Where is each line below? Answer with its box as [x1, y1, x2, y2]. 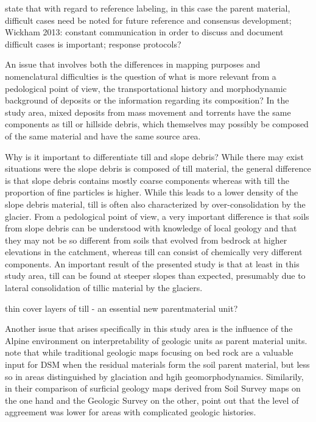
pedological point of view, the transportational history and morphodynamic [5, 82, 287, 94]
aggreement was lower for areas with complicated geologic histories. [5, 406, 256, 418]
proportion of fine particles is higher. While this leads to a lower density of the [5, 186, 298, 199]
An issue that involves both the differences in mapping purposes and [5, 58, 261, 71]
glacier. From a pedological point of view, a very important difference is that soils [5, 209, 309, 222]
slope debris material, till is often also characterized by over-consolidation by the [5, 197, 306, 210]
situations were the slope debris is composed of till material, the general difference [5, 162, 311, 175]
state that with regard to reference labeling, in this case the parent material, [5, 2, 290, 14]
